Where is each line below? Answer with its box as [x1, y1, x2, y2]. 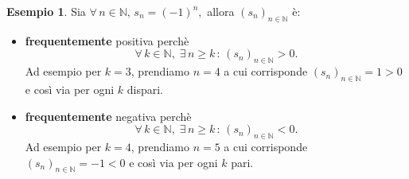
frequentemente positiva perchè [25, 32, 189, 49]
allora [207, 3, 235, 19]
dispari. [127, 80, 164, 97]
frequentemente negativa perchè [25, 107, 192, 124]
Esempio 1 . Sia [6, 3, 86, 19]
